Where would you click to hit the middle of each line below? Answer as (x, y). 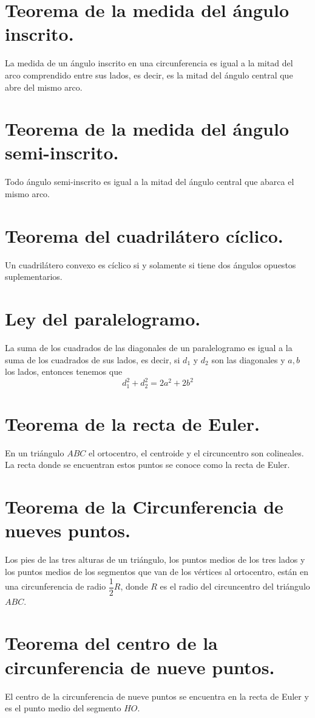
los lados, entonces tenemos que (64, 371)
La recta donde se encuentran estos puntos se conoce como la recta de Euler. (147, 465)
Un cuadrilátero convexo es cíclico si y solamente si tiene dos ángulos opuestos (151, 264)
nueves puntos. (68, 530)
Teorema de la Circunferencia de (144, 507)
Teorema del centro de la (111, 643)
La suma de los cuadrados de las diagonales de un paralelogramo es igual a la (149, 348)
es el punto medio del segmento (63, 708)
